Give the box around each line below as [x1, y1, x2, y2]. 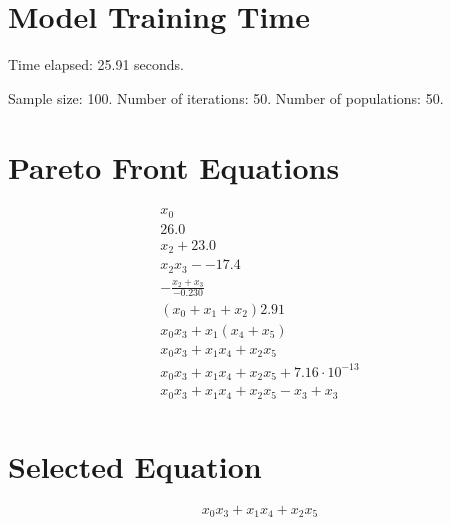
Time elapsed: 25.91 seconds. [8, 54, 184, 75]
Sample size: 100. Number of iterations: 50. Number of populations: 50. [8, 87, 444, 108]
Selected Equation [8, 445, 262, 486]
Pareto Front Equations [8, 146, 340, 187]
